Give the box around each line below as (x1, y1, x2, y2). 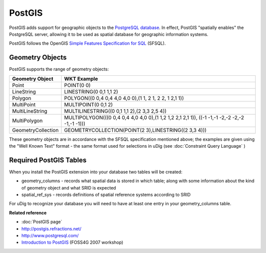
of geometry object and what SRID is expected (21, 185, 116, 190)
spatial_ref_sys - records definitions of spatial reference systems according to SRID (21, 192, 191, 198)
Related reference (9, 210, 47, 216)
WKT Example (64, 75, 98, 82)
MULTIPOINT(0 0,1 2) (64, 101, 113, 108)
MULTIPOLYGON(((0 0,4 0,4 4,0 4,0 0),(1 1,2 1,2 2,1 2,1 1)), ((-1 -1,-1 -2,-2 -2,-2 (64, 114, 244, 121)
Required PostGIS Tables (9, 156, 87, 164)
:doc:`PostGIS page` (21, 219, 63, 225)
